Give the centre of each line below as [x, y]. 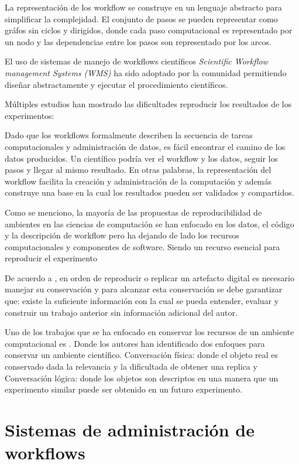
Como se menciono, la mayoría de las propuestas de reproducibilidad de [133, 212]
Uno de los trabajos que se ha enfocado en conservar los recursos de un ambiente [149, 332]
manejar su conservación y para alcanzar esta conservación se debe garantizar [144, 289]
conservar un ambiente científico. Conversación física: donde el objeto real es [142, 355]
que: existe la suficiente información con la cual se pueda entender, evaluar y [142, 301]
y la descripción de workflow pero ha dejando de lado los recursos [122, 235]
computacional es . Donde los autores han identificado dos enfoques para [135, 343]
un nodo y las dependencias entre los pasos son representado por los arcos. [138, 41]
